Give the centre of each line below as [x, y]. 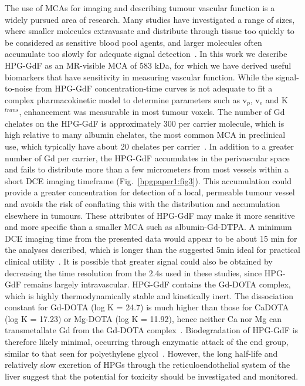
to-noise [19, 88]
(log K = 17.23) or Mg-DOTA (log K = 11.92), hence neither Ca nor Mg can [143, 318]
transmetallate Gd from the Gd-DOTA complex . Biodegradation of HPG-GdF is [152, 330]
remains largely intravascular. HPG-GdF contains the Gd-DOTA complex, [157, 284]
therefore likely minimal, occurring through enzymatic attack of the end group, [147, 342]
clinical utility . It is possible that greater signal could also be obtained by [139, 261]
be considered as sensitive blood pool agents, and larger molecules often [133, 42]
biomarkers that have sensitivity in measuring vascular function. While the [139, 77]
